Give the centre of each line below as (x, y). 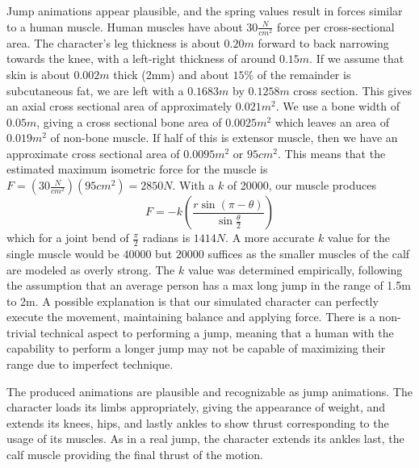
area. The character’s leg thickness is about (113, 42)
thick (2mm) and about (171, 74)
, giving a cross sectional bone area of (129, 121)
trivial (22, 332)
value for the (358, 238)
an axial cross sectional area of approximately (119, 106)
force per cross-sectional (335, 26)
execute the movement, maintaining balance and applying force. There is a (191, 317)
